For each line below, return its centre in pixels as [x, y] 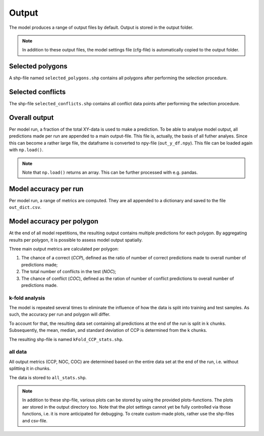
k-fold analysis [27, 298]
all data [18, 352]
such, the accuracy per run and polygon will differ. [60, 314]
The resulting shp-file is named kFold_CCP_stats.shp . [66, 339]
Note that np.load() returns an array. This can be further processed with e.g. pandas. [110, 172]
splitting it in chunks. [30, 368]
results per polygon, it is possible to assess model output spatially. [76, 240]
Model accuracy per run [46, 189]
